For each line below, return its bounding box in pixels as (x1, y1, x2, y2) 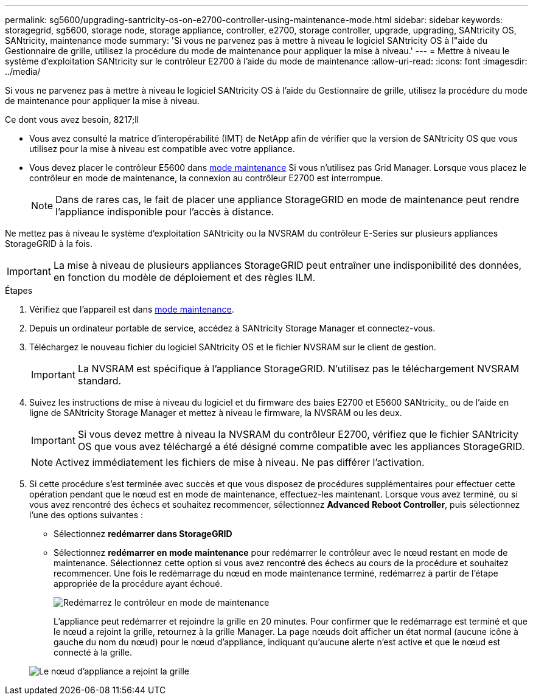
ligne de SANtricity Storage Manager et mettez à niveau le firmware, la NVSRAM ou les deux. (29, 407, 402, 418)
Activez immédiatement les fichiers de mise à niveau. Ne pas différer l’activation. (55, 456, 425, 468)
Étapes (5, 285, 33, 296)
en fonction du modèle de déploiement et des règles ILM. (53, 271, 316, 283)
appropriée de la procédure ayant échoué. (54, 578, 223, 589)
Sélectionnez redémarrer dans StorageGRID (54, 528, 232, 539)
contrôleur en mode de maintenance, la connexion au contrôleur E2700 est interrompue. (29, 173, 383, 183)
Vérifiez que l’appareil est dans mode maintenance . (29, 304, 234, 314)
